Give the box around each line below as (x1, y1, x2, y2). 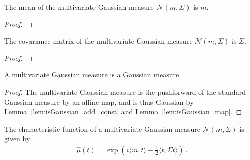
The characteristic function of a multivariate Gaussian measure (4, 123, 200, 134)
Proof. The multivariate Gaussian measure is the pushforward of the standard (4, 86, 246, 97)
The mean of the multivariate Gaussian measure (4, 2, 154, 12)
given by (4, 133, 30, 144)
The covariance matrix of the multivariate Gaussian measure (4, 35, 193, 46)
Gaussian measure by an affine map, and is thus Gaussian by (4, 96, 194, 107)
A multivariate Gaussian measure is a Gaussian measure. (4, 69, 181, 80)
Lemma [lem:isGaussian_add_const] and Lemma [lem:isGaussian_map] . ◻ (4, 106, 242, 117)
